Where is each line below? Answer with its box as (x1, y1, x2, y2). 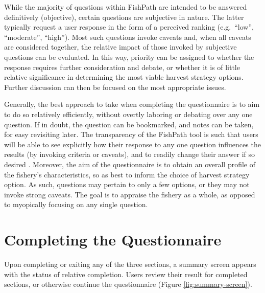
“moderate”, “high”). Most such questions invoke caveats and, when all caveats (4, 31, 251, 42)
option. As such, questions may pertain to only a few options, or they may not (4, 179, 250, 190)
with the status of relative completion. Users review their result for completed (4, 268, 248, 279)
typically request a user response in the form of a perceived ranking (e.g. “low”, (4, 21, 254, 32)
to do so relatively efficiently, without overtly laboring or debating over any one (4, 108, 253, 119)
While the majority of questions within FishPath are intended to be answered (4, 2, 247, 12)
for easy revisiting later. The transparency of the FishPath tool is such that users (4, 129, 258, 140)
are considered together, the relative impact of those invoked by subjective (4, 41, 237, 52)
